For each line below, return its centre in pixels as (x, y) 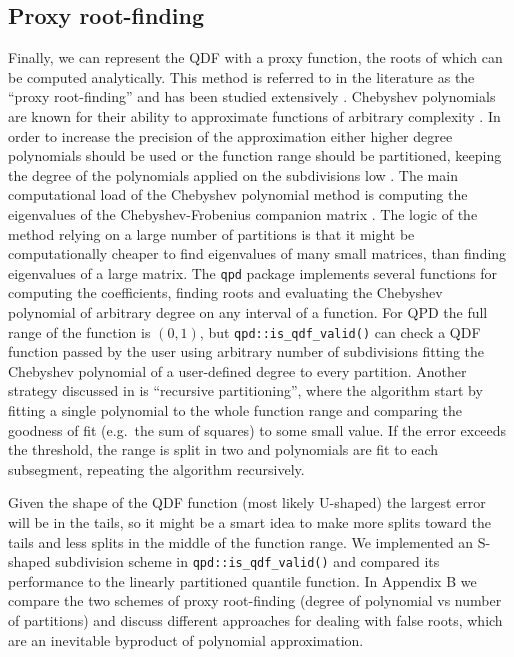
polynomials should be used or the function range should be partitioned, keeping (255, 155)
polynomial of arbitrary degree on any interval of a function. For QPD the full (248, 311)
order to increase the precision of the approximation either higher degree (230, 135)
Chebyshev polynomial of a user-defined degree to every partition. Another (237, 370)
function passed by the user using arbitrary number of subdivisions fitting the (246, 351)
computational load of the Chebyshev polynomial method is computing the (238, 194)
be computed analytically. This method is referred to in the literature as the (241, 76)
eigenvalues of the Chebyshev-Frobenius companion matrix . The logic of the (243, 213)
